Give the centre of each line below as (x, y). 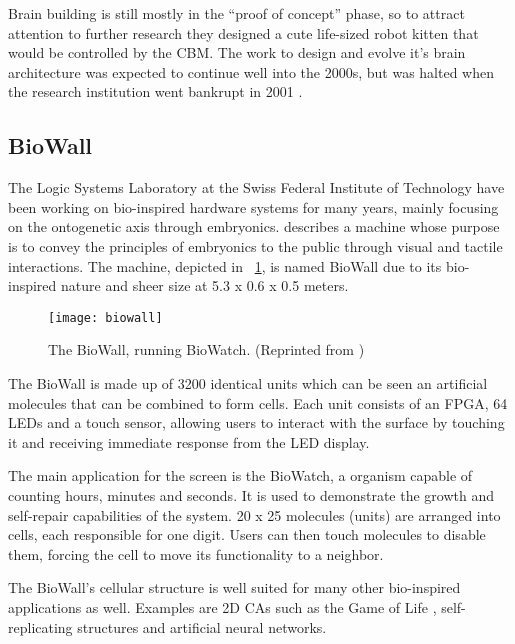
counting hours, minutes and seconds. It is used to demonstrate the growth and (251, 494)
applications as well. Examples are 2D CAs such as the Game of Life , (222, 606)
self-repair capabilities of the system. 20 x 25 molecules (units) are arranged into (254, 514)
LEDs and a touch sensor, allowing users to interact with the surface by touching (256, 422)
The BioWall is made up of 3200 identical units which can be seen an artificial (248, 382)
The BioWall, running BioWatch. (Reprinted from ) (206, 349)
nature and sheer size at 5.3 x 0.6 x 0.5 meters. (205, 285)
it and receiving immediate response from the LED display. (189, 441)
